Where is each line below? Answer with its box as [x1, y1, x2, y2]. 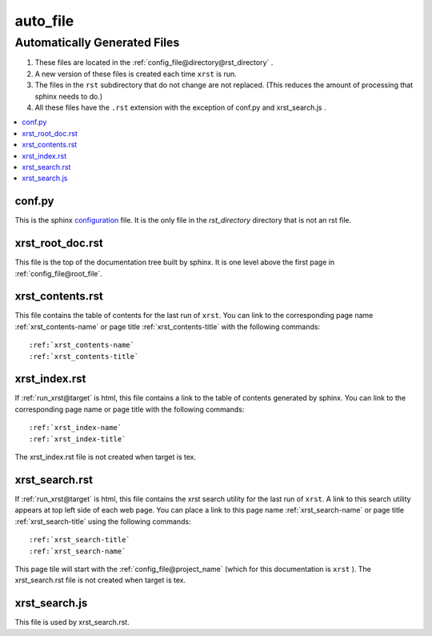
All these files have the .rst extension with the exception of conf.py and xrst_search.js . [34, 103, 326, 112]
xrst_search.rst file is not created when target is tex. [14, 575, 186, 585]
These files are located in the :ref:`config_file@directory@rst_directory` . [34, 58, 274, 67]
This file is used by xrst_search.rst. [14, 618, 130, 627]
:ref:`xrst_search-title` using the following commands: [14, 517, 191, 526]
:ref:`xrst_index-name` [29, 423, 122, 433]
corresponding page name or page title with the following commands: [14, 405, 245, 414]
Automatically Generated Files [14, 35, 180, 50]
